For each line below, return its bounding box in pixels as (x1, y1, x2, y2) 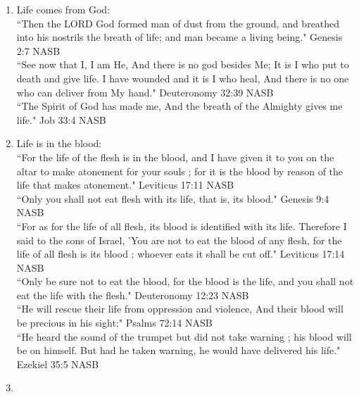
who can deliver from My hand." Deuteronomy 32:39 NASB (16, 84, 274, 99)
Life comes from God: (16, 2, 111, 16)
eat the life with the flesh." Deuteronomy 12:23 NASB (16, 287, 249, 302)
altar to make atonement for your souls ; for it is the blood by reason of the (16, 163, 344, 178)
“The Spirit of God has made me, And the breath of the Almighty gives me (16, 99, 343, 113)
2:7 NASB (16, 43, 61, 58)
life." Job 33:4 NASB (16, 112, 106, 127)
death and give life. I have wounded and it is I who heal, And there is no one (16, 70, 349, 85)
